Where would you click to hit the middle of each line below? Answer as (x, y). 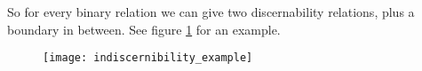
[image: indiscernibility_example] (148, 58)
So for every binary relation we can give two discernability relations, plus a (211, 12)
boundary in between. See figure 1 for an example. (144, 29)
